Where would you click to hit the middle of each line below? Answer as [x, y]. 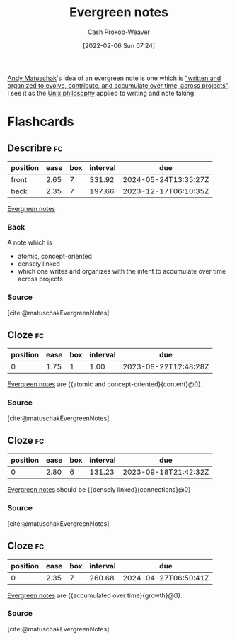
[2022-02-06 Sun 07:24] [119, 45]
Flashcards [41, 122]
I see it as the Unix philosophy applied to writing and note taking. [102, 93]
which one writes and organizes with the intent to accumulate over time [122, 271]
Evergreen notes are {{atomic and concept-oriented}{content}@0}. [105, 384]
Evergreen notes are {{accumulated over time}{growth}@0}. [95, 595]
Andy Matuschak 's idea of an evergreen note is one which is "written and [114, 78]
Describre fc [35, 148]
